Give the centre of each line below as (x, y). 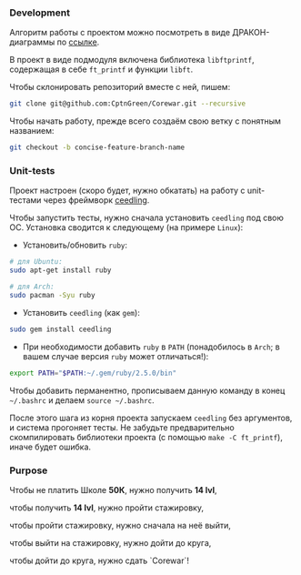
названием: (32, 131)
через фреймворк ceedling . (96, 200)
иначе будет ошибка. (50, 447)
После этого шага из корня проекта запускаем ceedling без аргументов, (151, 418)
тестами (25, 200)
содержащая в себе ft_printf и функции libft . (101, 69)
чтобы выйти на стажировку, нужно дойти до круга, (110, 542)
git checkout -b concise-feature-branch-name (97, 147)
